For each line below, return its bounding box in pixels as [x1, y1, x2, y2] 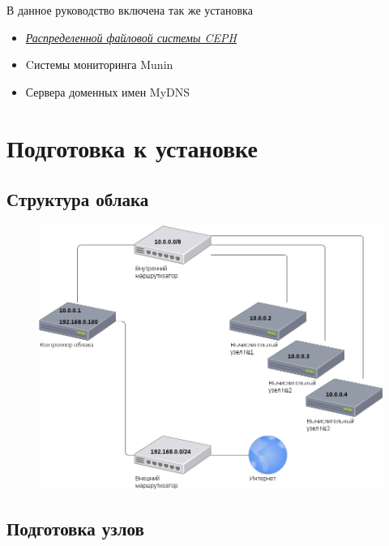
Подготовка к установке [6, 131, 258, 164]
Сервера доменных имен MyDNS [25, 83, 190, 100]
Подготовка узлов [6, 515, 144, 540]
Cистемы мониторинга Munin [25, 56, 173, 73]
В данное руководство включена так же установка [6, 2, 253, 18]
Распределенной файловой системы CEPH [25, 28, 237, 45]
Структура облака [6, 187, 149, 212]
